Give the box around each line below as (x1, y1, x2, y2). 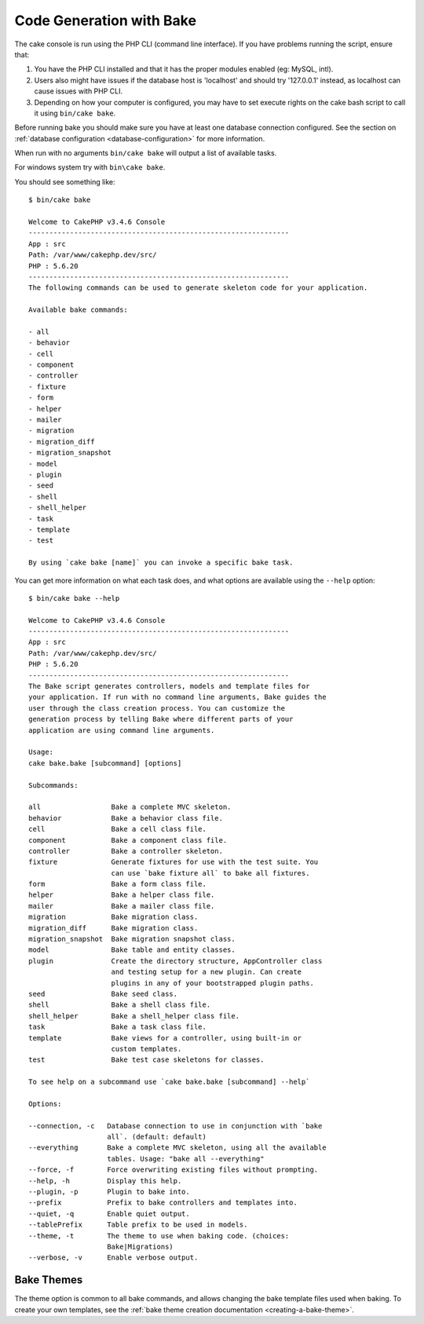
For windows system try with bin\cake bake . (14, 163, 166, 172)
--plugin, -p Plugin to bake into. (28, 1187, 190, 1196)
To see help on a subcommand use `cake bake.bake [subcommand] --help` (28, 1077, 310, 1087)
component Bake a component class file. (28, 836, 228, 844)
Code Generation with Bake (14, 12, 196, 29)
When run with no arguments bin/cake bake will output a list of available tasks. (14, 148, 277, 158)
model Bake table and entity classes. (28, 945, 236, 954)
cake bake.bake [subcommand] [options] (28, 759, 182, 767)
